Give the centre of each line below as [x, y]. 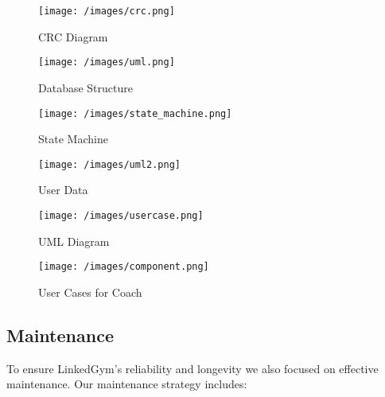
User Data [63, 190]
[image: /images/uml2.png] [109, 164]
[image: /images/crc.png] [107, 11]
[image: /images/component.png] [124, 267]
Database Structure [86, 87]
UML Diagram [74, 241]
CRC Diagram [73, 36]
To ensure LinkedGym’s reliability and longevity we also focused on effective [192, 368]
